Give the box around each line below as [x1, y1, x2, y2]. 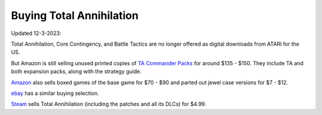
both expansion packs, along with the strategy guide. [11, 68, 142, 75]
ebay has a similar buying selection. [11, 90, 100, 97]
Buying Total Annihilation [11, 9, 139, 22]
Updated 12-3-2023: [11, 30, 62, 37]
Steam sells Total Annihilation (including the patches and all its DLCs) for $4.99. [11, 101, 207, 108]
